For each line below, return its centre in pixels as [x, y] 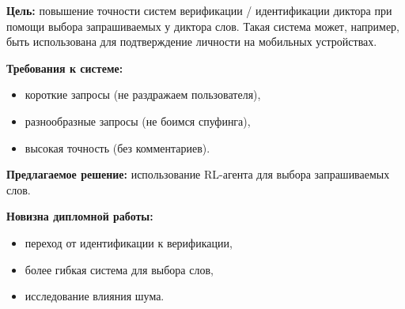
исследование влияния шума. [95, 296]
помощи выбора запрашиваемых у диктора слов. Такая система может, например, [203, 26]
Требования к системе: [65, 68]
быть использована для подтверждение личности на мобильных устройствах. [192, 41]
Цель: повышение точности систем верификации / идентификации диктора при [199, 10]
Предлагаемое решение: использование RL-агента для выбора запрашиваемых [198, 174]
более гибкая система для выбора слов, [119, 269]
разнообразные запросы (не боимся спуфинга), [138, 121]
